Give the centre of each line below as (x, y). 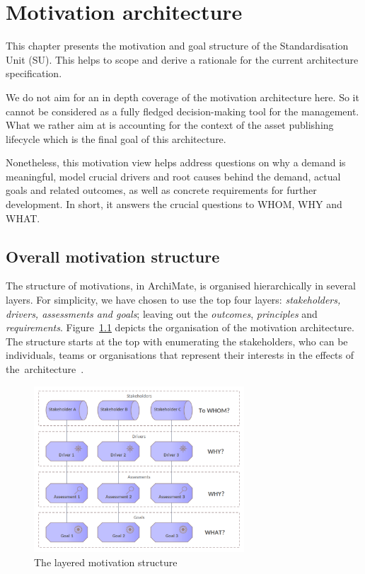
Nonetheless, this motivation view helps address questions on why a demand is (176, 162)
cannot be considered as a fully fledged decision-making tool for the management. (182, 111)
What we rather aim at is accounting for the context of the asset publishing (170, 125)
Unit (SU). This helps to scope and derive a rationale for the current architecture (182, 59)
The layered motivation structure (106, 562)
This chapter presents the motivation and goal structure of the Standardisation (177, 46)
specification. (34, 73)
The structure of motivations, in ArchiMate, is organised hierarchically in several (181, 286)
